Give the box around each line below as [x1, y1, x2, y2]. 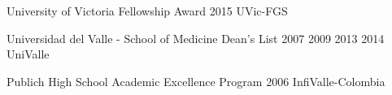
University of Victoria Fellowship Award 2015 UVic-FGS [7, 2, 288, 19]
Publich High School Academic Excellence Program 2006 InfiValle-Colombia [7, 72, 385, 89]
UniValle [7, 45, 50, 63]
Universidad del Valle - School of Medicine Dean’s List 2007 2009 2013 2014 [7, 29, 385, 46]
